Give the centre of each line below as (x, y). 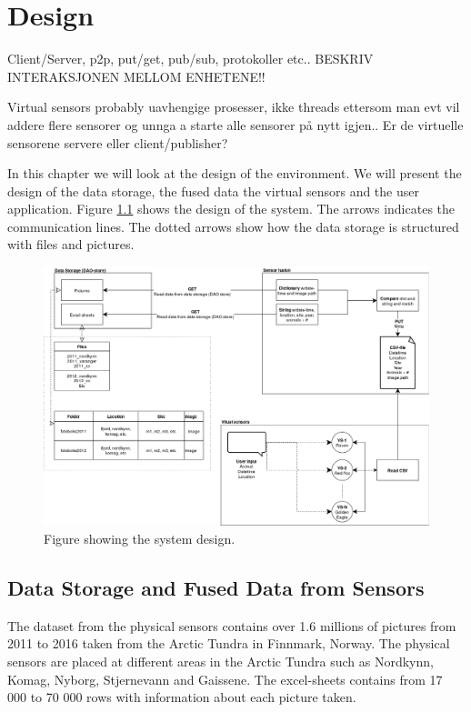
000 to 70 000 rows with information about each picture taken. (182, 697)
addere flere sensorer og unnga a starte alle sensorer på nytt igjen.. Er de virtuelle (235, 124)
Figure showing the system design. (140, 538)
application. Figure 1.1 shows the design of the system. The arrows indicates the (231, 209)
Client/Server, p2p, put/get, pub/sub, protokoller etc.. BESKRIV (190, 59)
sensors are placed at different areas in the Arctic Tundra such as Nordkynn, (220, 661)
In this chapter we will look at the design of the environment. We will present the (235, 173)
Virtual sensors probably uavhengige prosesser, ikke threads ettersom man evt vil (234, 107)
